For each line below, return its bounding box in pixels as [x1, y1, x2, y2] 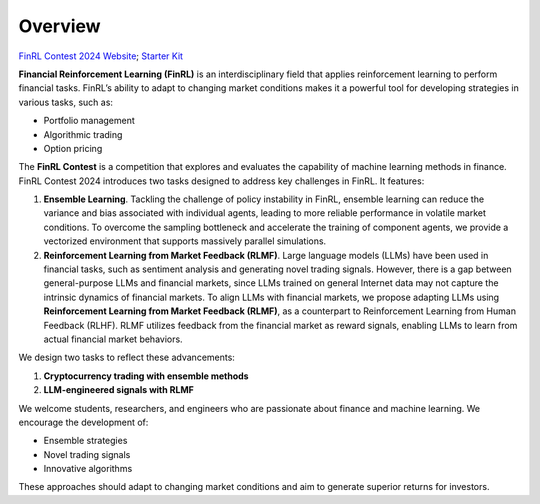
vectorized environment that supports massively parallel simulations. [43, 235, 327, 247]
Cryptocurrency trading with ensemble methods [43, 370, 249, 382]
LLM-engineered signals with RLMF [43, 384, 194, 396]
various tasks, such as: [18, 96, 114, 108]
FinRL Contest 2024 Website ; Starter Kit [18, 50, 184, 62]
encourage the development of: [18, 416, 149, 428]
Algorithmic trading [43, 128, 123, 140]
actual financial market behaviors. [43, 333, 184, 345]
